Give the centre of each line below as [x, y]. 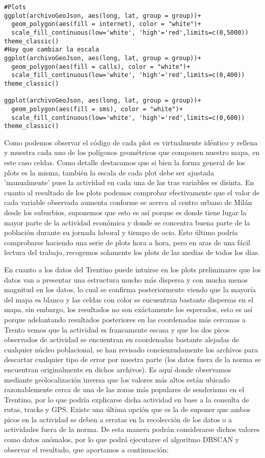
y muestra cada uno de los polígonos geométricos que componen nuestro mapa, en [132, 152]
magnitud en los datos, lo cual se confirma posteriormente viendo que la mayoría [130, 289]
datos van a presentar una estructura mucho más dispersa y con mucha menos [126, 279]
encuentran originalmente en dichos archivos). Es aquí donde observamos [118, 369]
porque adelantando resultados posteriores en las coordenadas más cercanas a [125, 319]
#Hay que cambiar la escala [52, 50]
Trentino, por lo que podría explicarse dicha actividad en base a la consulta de [127, 399]
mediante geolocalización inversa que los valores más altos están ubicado [117, 379]
